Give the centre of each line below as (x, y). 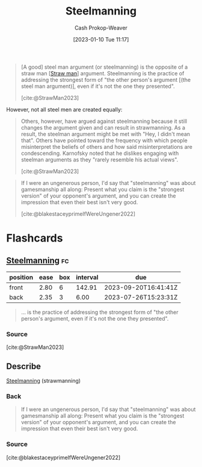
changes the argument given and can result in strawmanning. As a (103, 127)
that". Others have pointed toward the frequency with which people (104, 140)
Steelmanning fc (38, 260)
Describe (23, 366)
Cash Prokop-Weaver (101, 28)
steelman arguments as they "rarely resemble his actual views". (99, 159)
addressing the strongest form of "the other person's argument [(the (106, 80)
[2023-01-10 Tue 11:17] (101, 39)
